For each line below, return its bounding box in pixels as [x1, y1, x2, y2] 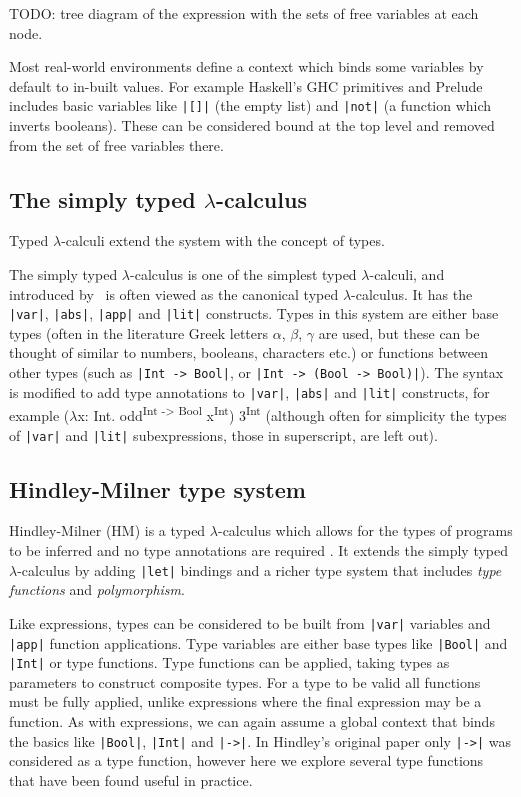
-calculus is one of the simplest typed [130, 264, 357, 285]
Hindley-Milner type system [9, 473, 306, 504]
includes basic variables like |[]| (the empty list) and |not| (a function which [9, 95, 492, 116]
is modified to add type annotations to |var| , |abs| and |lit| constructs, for [9, 381, 490, 402]
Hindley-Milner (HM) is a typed [9, 520, 206, 541]
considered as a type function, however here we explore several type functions [9, 750, 484, 771]
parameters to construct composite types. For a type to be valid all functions [9, 671, 481, 692]
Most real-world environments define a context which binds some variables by [9, 56, 484, 77]
